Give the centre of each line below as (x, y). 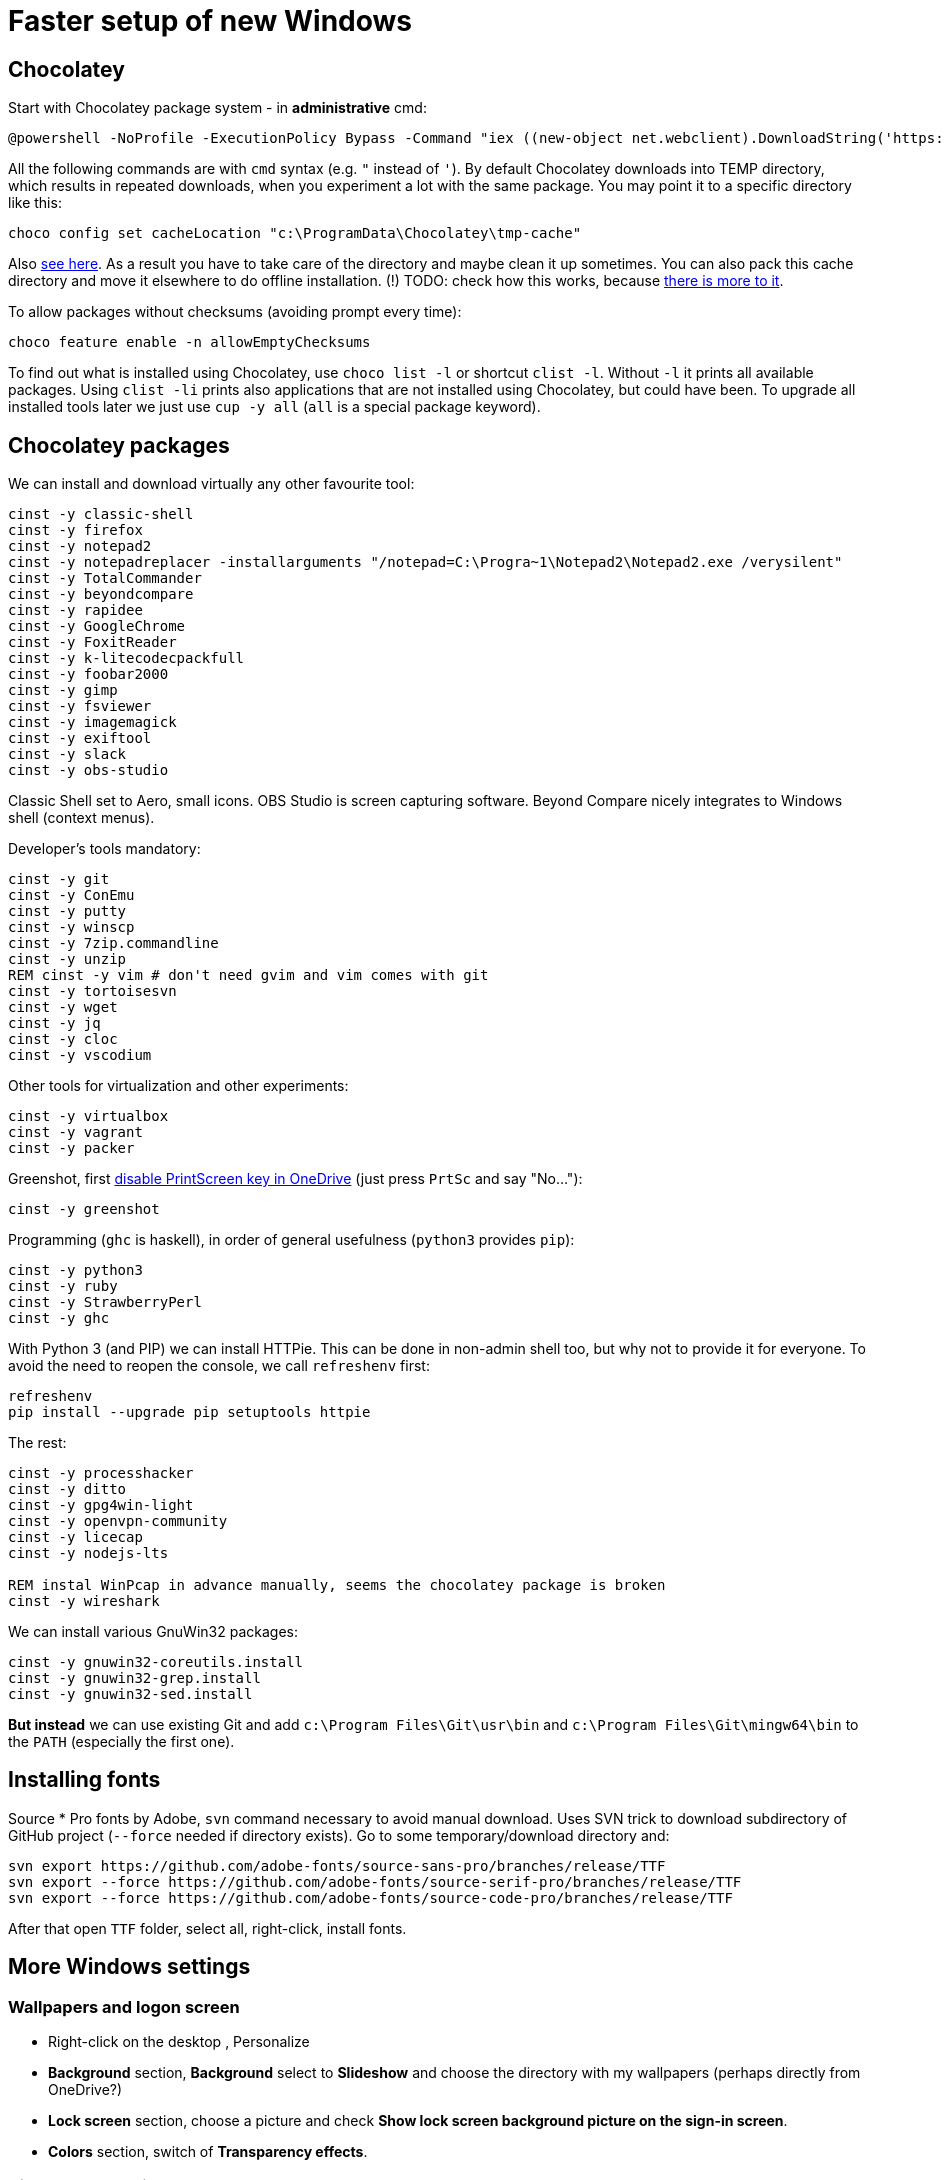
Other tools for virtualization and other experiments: (178, 1086)
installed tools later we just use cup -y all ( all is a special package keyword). (274, 407)
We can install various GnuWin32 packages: (153, 1632)
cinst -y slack (67, 754)
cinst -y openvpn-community (118, 1521)
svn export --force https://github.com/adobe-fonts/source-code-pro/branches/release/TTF (370, 1897)
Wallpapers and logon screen (124, 2006)
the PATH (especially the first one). (121, 1742)
